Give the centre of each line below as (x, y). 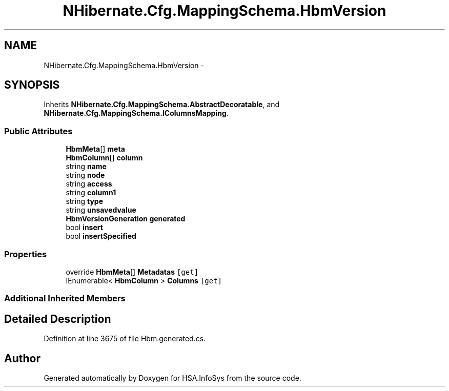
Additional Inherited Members (65, 299)
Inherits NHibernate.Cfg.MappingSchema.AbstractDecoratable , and (162, 105)
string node (85, 175)
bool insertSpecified (101, 236)
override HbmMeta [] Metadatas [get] (132, 272)
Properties (26, 254)
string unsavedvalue (101, 210)
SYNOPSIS (32, 85)
